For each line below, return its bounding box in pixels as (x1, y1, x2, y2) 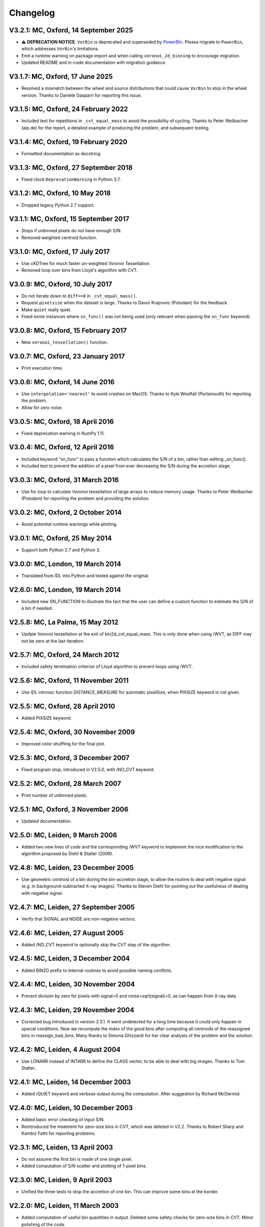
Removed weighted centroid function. (21, 235, 98, 240)
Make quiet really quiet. (21, 307, 72, 313)
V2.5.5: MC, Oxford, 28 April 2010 (9, 702, 115, 711)
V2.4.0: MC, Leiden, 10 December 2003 (9, 1104, 133, 1112)
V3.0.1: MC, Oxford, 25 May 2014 (9, 534, 112, 542)
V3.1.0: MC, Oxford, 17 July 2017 (9, 247, 110, 256)
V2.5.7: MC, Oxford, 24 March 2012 (9, 651, 120, 659)
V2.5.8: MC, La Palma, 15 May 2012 (9, 618, 119, 627)
